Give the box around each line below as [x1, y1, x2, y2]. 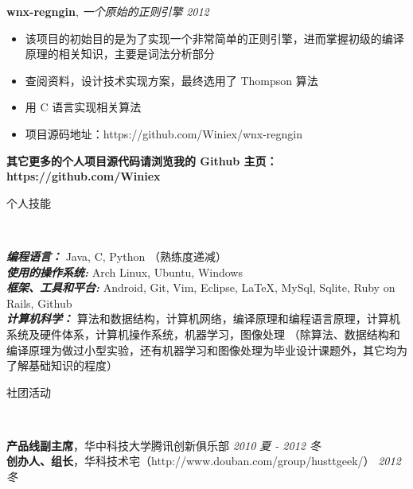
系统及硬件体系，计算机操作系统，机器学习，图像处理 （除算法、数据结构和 [6, 325, 400, 342]
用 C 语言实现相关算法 [25, 99, 142, 115]
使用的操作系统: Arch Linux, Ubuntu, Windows [6, 263, 243, 280]
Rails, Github [6, 294, 72, 311]
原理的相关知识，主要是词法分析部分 [25, 45, 215, 62]
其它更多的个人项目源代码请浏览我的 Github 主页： [6, 152, 278, 169]
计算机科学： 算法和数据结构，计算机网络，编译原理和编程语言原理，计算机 [6, 310, 400, 327]
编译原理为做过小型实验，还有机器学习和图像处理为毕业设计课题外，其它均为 [6, 341, 407, 358]
